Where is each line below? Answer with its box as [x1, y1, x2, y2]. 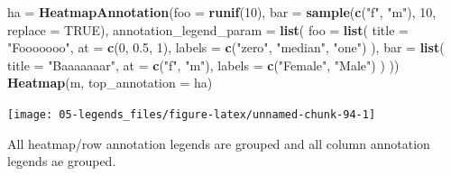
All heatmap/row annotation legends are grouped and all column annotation [7, 134, 430, 153]
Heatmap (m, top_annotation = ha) [7, 73, 213, 92]
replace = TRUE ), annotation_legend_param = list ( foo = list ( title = [7, 20, 409, 39]
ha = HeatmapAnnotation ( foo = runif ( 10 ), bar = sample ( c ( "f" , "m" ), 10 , [7, 3, 437, 21]
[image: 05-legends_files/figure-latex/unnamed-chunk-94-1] [7, 107, 376, 121]
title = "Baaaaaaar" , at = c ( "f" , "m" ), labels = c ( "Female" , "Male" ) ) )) [7, 55, 400, 74]
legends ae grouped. [7, 152, 116, 171]
